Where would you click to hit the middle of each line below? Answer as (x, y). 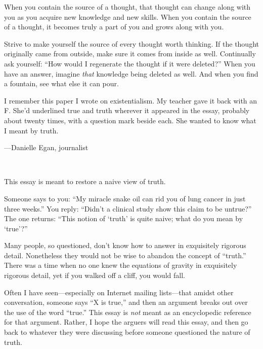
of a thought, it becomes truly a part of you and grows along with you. (114, 27)
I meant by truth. (31, 130)
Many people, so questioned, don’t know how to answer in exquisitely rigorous (125, 245)
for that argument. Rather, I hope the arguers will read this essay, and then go (126, 322)
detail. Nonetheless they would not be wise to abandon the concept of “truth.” (125, 255)
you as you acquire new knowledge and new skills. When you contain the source (128, 16)
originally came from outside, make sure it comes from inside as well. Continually (130, 54)
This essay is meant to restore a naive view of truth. (85, 181)
